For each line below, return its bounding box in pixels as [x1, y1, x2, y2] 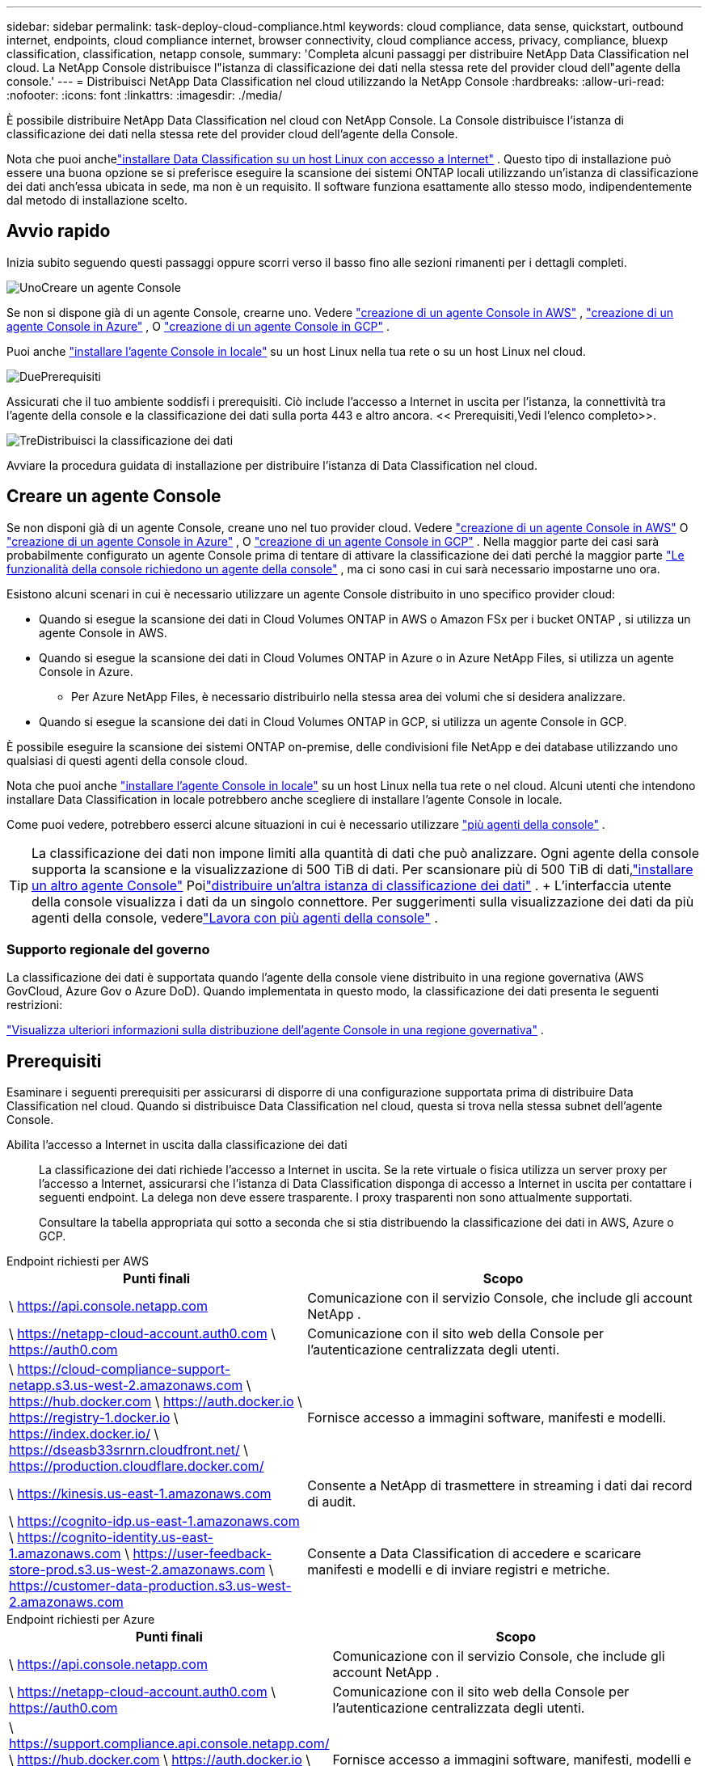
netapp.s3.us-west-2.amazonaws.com [9, 1377, 243, 1394]
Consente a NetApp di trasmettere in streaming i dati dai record [307, 1477, 693, 1494]
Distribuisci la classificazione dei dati [36, 433, 234, 447]
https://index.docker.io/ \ [9, 1426, 159, 1443]
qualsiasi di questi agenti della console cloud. [6, 753, 248, 767]
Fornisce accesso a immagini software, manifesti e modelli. [307, 1409, 667, 1426]
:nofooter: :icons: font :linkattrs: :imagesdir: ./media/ [6, 88, 283, 102]
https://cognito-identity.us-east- [17, 1529, 213, 1546]
